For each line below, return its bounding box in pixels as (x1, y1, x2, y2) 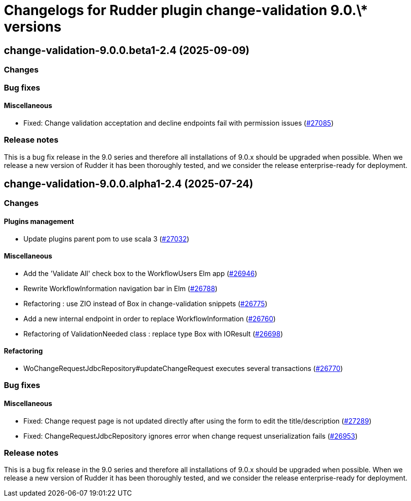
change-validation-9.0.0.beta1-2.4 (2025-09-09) (4, 44, 250, 56)
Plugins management (4, 217, 74, 225)
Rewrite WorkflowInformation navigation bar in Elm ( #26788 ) (23, 284, 218, 293)
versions (4, 19, 61, 35)
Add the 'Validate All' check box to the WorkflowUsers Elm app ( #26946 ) (23, 269, 258, 278)
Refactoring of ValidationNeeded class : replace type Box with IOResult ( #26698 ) (23, 329, 283, 338)
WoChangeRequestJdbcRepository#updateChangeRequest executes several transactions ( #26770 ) (23, 364, 343, 373)
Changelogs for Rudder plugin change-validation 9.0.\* (4, 2, 368, 19)
